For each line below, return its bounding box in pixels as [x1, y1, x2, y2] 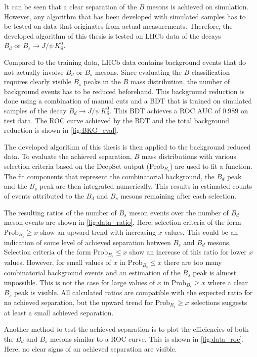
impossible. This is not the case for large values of [4, 277, 155, 287]
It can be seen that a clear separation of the [4, 1, 137, 11]
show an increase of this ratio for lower [129, 247, 247, 257]
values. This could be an [164, 226, 238, 237]
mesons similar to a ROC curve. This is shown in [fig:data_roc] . [50, 334, 244, 344]
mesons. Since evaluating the [95, 66, 182, 77]
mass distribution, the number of [130, 76, 230, 87]
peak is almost [193, 267, 237, 277]
